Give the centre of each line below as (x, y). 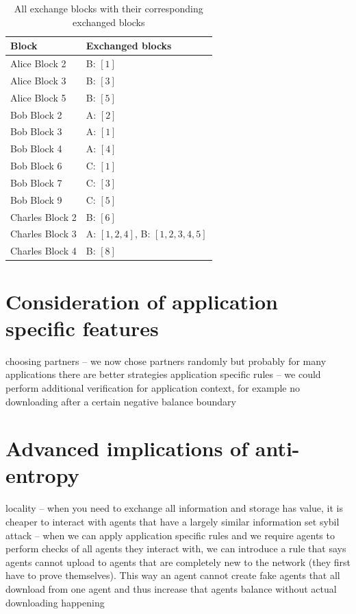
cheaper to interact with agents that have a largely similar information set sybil (173, 521)
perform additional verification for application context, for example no (153, 387)
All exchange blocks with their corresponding (109, 8)
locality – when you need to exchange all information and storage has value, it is (175, 508)
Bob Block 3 (36, 131)
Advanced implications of (127, 448)
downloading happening (55, 602)
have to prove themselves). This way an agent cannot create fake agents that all (173, 575)
